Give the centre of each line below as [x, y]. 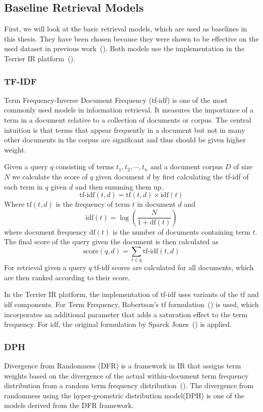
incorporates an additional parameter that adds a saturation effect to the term [126, 314]
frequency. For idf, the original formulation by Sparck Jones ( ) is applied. [118, 324]
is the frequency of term [93, 204]
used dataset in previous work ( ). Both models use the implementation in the [124, 48]
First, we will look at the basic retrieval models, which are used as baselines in [126, 29]
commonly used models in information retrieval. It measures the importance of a [129, 110]
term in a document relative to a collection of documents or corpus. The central [128, 119]
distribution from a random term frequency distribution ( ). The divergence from [129, 385]
